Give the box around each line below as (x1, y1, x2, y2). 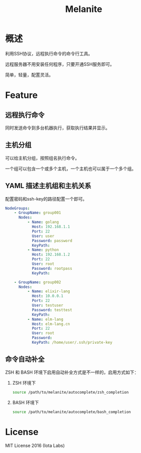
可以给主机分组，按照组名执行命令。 (5, 155, 80, 161)
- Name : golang (27, 220, 59, 225)
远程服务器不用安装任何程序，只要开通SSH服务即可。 (5, 61, 115, 67)
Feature (5, 90, 38, 101)
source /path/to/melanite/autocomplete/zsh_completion (12, 390, 129, 395)
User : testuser (31, 303, 64, 308)
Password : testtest (31, 307, 72, 312)
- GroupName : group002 (14, 279, 61, 285)
